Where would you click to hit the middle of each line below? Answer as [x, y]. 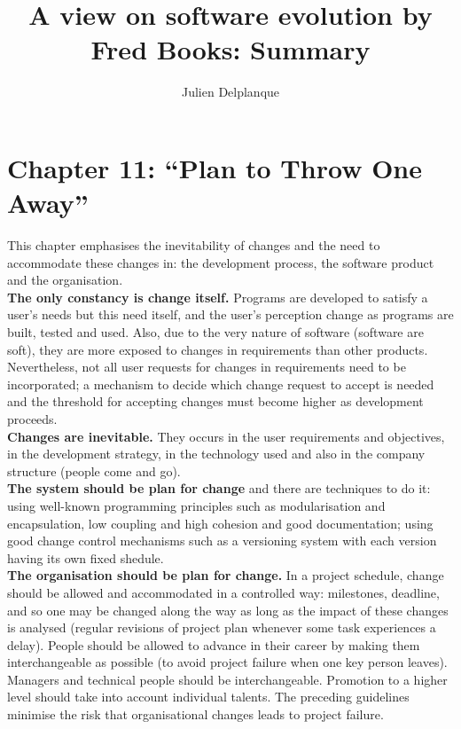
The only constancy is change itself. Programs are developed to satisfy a [218, 297]
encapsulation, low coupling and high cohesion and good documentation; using [220, 523]
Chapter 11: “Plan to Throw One [215, 167]
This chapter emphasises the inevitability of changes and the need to [194, 245]
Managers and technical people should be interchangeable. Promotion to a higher [227, 679]
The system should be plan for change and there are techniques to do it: [219, 488]
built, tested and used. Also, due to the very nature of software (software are [215, 332]
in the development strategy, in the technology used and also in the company [216, 454]
